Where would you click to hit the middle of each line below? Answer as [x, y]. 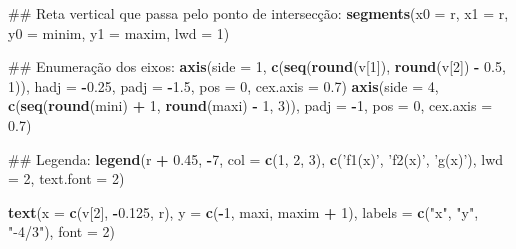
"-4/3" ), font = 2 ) [61, 231]
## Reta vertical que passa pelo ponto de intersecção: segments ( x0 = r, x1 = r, [258, 13]
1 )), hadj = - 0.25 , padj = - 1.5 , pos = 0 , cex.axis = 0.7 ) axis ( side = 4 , [223, 85]
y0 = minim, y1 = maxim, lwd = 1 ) [119, 32]
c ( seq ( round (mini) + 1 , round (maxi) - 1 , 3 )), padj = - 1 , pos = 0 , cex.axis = [250, 105]
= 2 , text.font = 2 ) [66, 178]
